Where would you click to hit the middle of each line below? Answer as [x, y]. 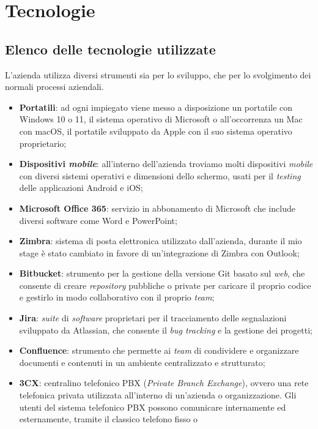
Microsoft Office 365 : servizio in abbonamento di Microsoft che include [157, 208]
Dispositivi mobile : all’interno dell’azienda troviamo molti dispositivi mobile [166, 164]
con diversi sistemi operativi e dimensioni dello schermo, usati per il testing [160, 175]
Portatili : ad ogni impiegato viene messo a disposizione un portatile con [156, 107]
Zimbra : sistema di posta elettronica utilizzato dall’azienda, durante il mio [161, 241]
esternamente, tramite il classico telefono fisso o [109, 419]
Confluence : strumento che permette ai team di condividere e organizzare [159, 350]
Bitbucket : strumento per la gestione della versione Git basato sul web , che [162, 273]
